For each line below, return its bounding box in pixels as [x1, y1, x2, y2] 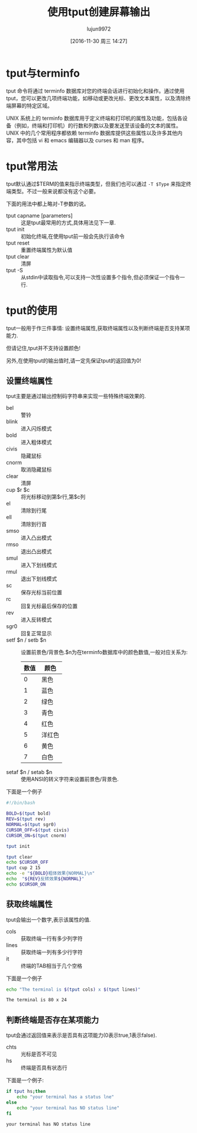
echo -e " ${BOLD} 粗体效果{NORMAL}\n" [6, 870, 95, 877]
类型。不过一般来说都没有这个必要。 [11, 187, 99, 195]
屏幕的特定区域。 [11, 102, 53, 109]
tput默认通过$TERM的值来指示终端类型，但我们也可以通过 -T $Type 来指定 [6, 180, 186, 187]
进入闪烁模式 [21, 425, 52, 432]
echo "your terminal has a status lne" [16, 1094, 115, 1100]
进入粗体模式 [21, 439, 52, 446]
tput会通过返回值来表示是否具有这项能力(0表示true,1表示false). [6, 1031, 157, 1039]
